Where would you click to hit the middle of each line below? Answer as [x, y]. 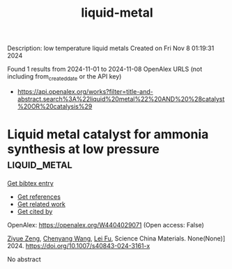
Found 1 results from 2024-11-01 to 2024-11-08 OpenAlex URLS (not [105, 69]
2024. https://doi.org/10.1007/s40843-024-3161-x [79, 245]
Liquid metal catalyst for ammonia [108, 134]
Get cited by [35, 211]
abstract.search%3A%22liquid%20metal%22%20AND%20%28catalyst [121, 99]
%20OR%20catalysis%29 [55, 106]
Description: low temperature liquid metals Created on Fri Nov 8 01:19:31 [111, 48]
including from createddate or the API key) [64, 77]
